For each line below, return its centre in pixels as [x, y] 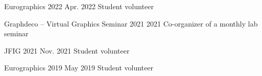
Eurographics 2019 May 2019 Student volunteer [79, 68]
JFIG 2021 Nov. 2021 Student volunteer [67, 50]
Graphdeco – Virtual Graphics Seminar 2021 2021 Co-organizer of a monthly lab [131, 23]
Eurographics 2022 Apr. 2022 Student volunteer [79, 6]
